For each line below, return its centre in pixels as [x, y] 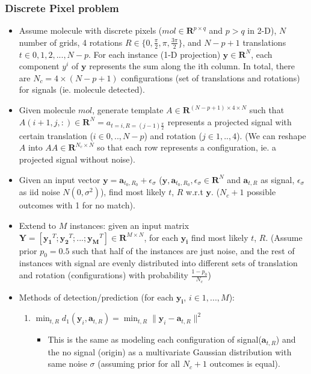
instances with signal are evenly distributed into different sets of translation [158, 263]
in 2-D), [262, 30]
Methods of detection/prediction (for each [96, 297]
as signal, [278, 179]
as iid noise [39, 192]
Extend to [38, 226]
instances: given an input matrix [129, 226]
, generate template [128, 110]
